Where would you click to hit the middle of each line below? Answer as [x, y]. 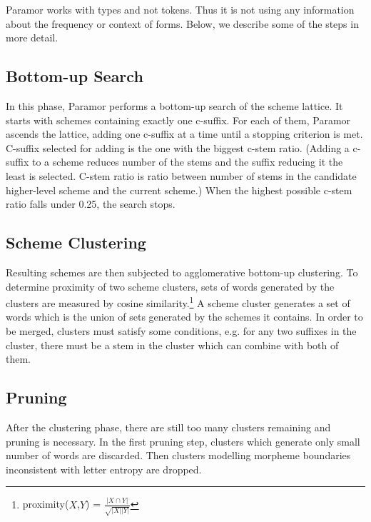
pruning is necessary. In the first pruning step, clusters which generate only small [183, 441]
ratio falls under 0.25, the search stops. [91, 204]
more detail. [32, 37]
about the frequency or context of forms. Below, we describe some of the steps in [182, 23]
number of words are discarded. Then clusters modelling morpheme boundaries [178, 455]
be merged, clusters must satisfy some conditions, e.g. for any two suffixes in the [181, 330]
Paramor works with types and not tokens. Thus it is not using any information [180, 9]
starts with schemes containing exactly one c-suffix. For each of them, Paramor [178, 120]
